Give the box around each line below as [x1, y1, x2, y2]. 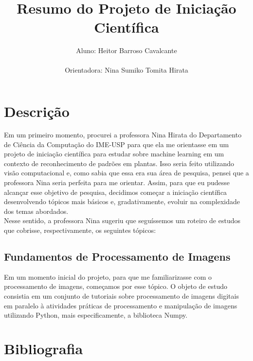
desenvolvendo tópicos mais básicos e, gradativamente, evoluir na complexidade [4, 196, 240, 207]
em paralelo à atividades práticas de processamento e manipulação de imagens [4, 300, 237, 310]
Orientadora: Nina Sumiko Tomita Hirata [65, 64, 188, 75]
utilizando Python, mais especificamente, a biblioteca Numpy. [4, 310, 188, 320]
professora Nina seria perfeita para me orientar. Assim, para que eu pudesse [4, 177, 230, 187]
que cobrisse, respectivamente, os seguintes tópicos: [4, 225, 156, 235]
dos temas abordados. [4, 206, 69, 216]
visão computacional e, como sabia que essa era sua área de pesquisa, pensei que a [4, 168, 249, 178]
